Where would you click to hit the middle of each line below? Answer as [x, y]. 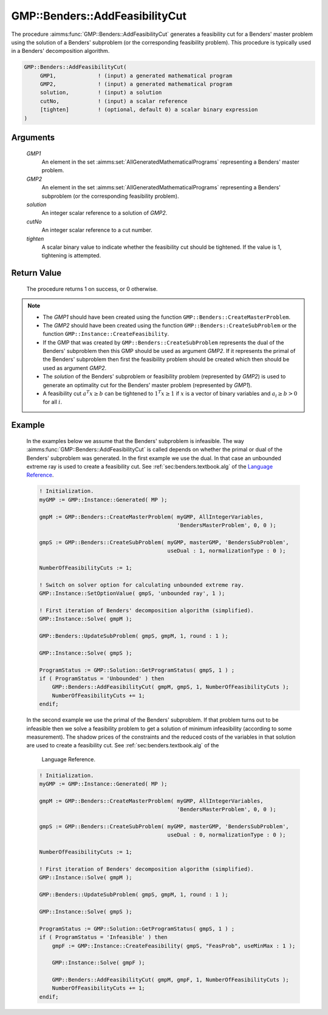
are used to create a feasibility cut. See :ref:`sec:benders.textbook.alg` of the [123, 745]
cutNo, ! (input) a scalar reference [114, 101]
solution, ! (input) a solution [101, 92]
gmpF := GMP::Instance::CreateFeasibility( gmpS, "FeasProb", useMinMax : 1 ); [174, 946]
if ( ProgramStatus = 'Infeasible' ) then [103, 937]
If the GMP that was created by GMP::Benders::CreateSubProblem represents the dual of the [164, 342]
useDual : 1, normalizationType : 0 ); [227, 551]
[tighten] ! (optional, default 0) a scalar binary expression [149, 110]
